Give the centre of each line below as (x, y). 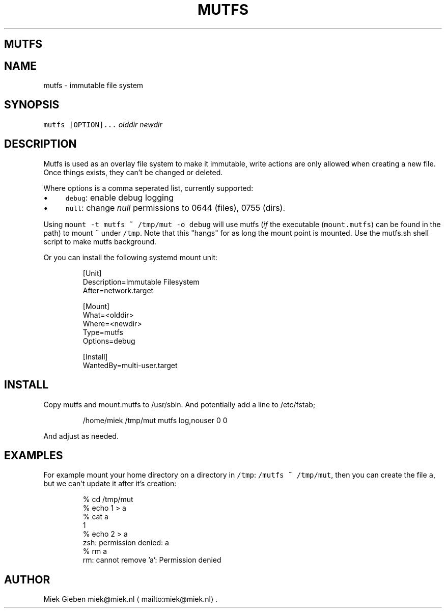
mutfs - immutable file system (93, 86)
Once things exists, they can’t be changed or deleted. (133, 172)
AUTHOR (27, 579)
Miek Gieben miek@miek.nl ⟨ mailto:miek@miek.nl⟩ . (131, 599)
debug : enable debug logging (120, 197)
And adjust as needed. (81, 436)
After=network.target (118, 290)
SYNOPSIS (32, 105)
